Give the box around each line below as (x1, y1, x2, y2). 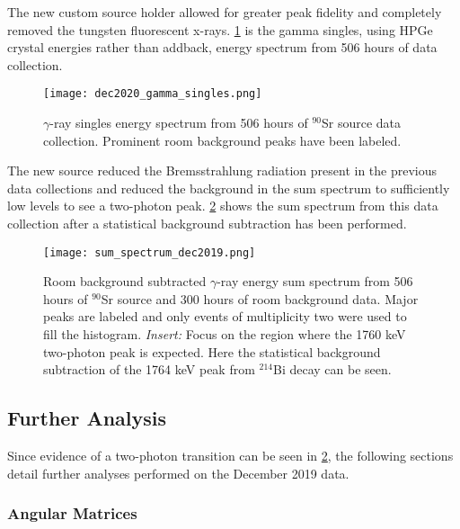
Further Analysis (7, 404, 167, 432)
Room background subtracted (43, 272, 207, 291)
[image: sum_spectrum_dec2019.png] (43, 246, 256, 259)
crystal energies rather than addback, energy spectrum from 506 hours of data (7, 38, 438, 57)
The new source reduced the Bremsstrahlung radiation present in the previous (7, 161, 438, 180)
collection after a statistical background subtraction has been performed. (7, 214, 407, 232)
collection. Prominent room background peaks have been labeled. (43, 130, 402, 149)
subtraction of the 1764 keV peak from (43, 360, 255, 379)
